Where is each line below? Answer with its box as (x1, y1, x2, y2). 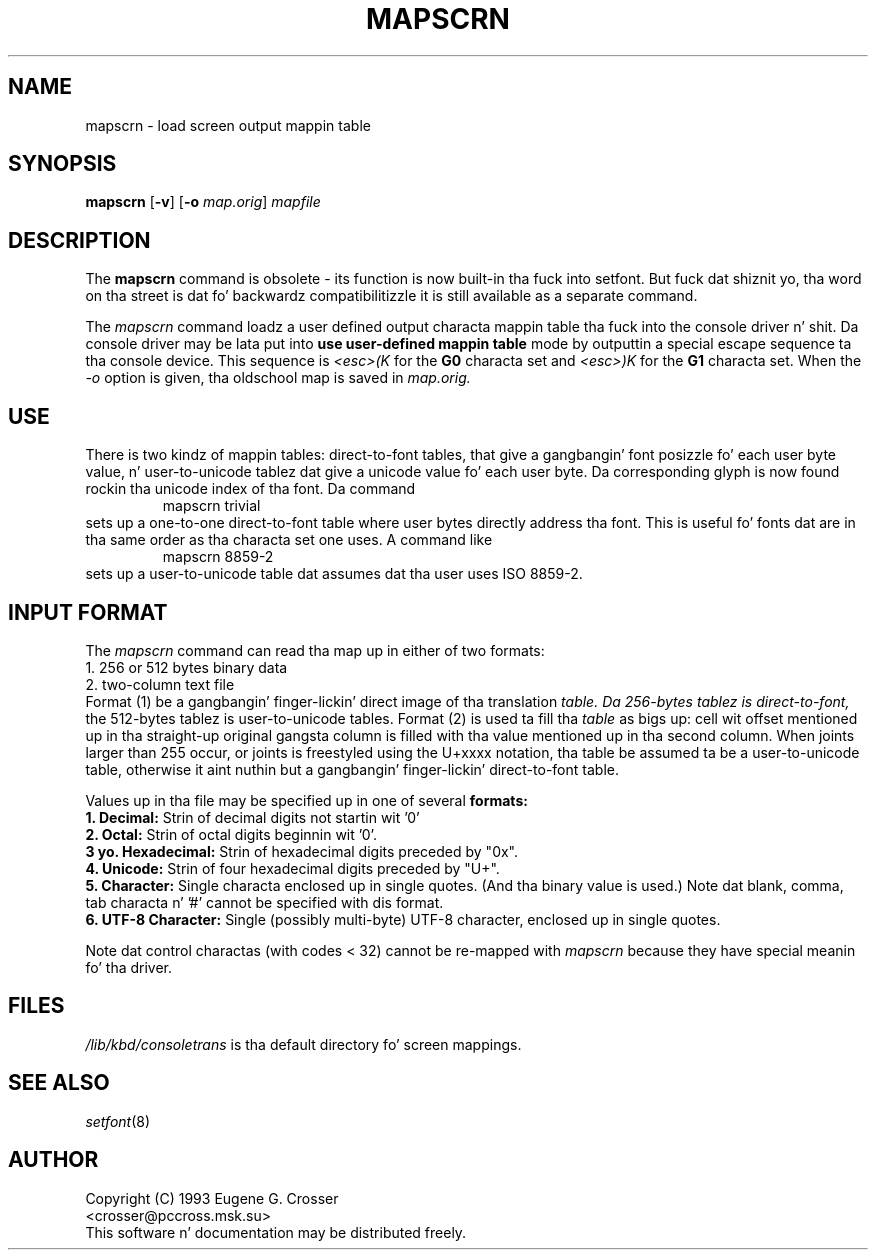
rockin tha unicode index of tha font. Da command (85, 480, 416, 498)
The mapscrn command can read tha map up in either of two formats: (85, 641, 545, 659)
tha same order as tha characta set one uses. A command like (85, 531, 493, 549)
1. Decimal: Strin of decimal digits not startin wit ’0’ (85, 808, 420, 826)
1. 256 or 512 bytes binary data (85, 658, 288, 676)
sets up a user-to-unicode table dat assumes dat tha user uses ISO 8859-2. (85, 565, 583, 583)
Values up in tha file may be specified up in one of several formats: (85, 791, 528, 809)
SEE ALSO (8, 1070, 110, 1096)
